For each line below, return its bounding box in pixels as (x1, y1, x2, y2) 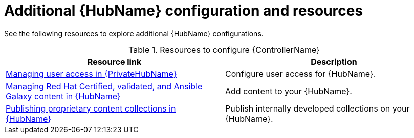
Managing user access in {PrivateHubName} (6, 68, 177, 79)
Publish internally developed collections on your (225, 103, 410, 114)
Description (311, 56, 357, 67)
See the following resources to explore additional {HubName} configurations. (4, 29, 264, 38)
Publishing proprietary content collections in (6, 103, 176, 114)
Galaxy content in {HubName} (6, 91, 121, 101)
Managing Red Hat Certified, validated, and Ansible (6, 80, 203, 91)
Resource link (87, 56, 142, 67)
